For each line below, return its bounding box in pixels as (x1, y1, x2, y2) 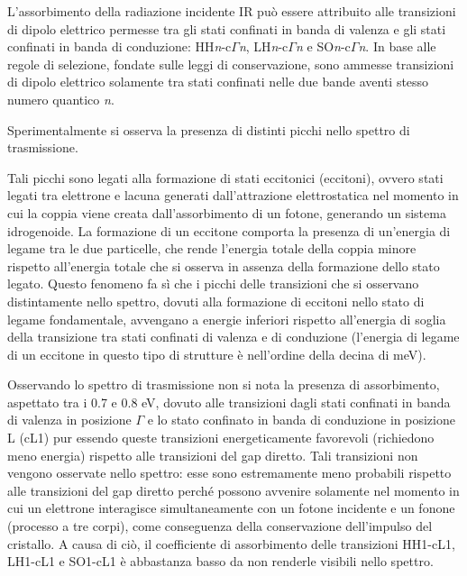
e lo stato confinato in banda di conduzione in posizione (147, 410, 455, 429)
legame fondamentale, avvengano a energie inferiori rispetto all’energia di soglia (7, 309, 446, 328)
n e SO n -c (295, 37, 351, 56)
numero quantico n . (7, 89, 114, 108)
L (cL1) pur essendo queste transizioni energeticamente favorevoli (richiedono (7, 428, 435, 447)
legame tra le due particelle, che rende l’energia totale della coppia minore (7, 239, 417, 258)
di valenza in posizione (7, 410, 132, 429)
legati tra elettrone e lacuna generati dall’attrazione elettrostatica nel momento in (7, 186, 459, 205)
